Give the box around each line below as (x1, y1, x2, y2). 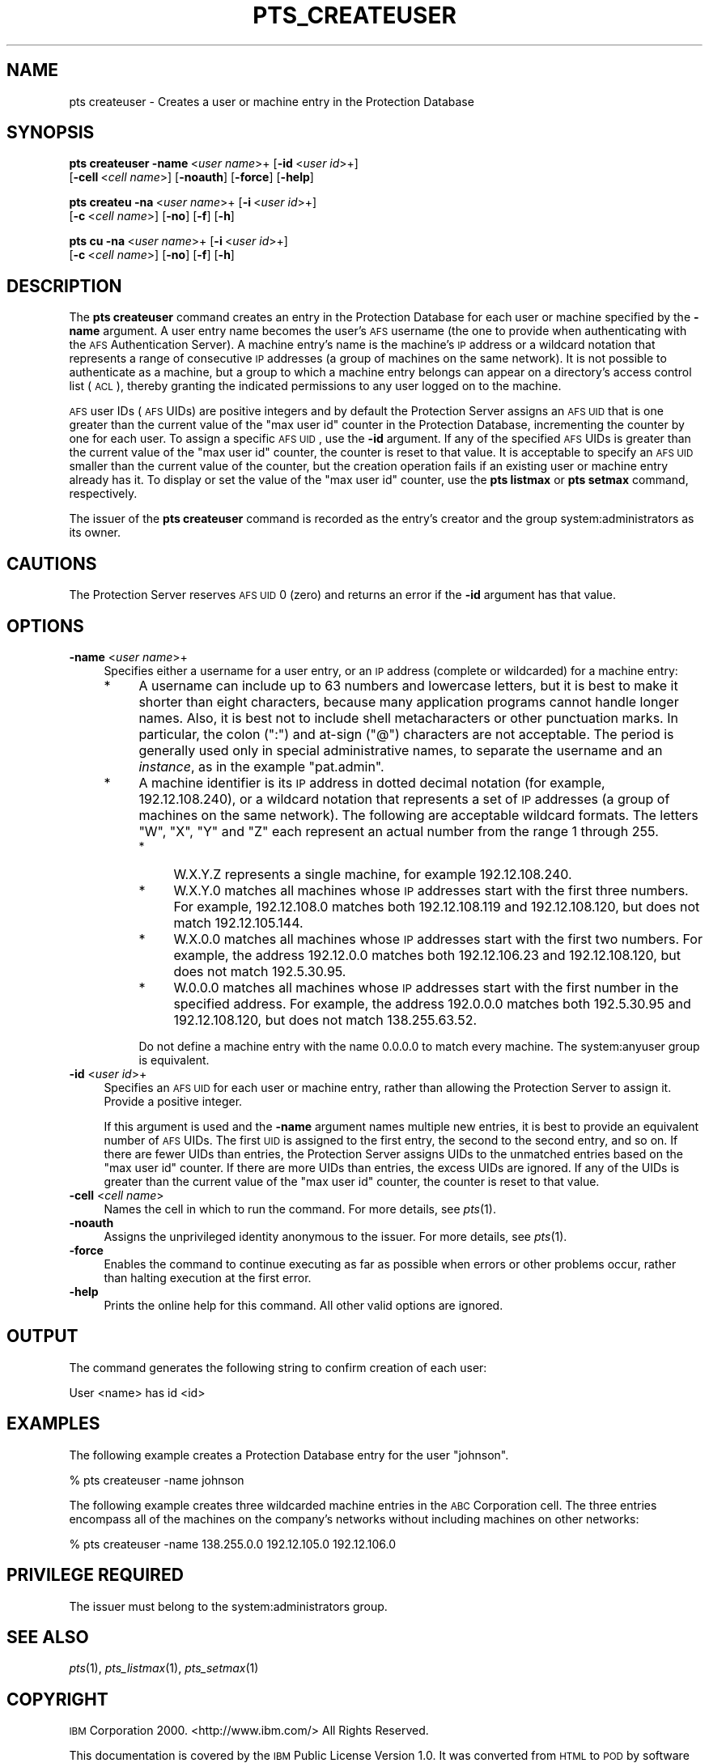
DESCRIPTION (6, 275, 122, 296)
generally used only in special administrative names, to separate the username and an (138, 741, 663, 758)
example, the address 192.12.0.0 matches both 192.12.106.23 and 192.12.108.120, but (173, 946, 681, 963)
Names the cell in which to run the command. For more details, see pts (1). (104, 1201, 496, 1216)
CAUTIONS (6, 553, 97, 574)
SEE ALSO (6, 1626, 89, 1647)
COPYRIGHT (6, 1689, 108, 1710)
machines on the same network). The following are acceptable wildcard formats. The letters (138, 806, 698, 823)
